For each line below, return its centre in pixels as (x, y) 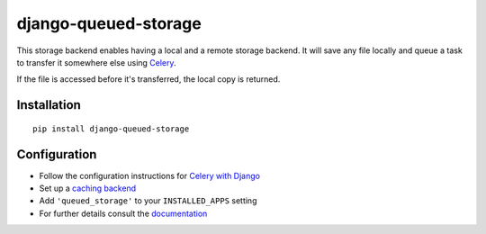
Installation (49, 105)
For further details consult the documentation (123, 213)
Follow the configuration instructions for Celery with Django (150, 175)
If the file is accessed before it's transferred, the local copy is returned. (148, 79)
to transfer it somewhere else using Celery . (96, 62)
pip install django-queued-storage (111, 129)
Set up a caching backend (88, 188)
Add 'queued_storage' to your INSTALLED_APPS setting (148, 201)
